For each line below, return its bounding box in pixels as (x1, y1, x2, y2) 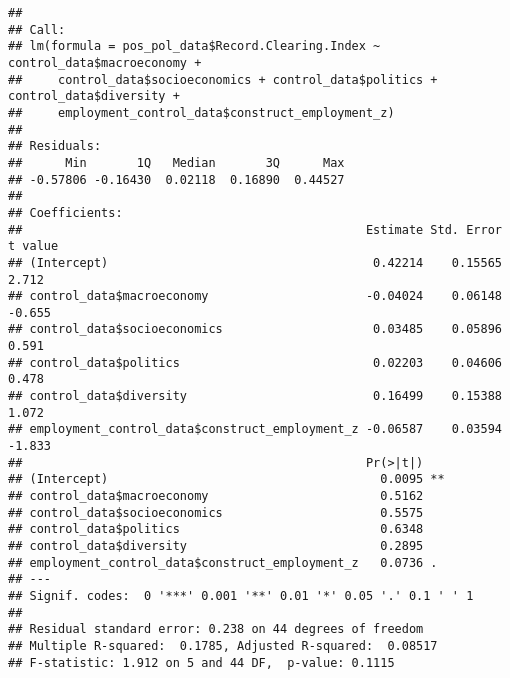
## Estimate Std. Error (8, 222, 502, 237)
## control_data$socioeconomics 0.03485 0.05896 (8, 322, 502, 337)
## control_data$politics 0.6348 (8, 522, 424, 537)
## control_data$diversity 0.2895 (8, 539, 424, 553)
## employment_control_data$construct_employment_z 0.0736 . (8, 555, 438, 570)
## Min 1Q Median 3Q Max (8, 155, 345, 170)
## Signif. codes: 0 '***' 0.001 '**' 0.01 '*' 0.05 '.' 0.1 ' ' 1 (8, 588, 474, 603)
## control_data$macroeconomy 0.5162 (8, 489, 424, 504)
